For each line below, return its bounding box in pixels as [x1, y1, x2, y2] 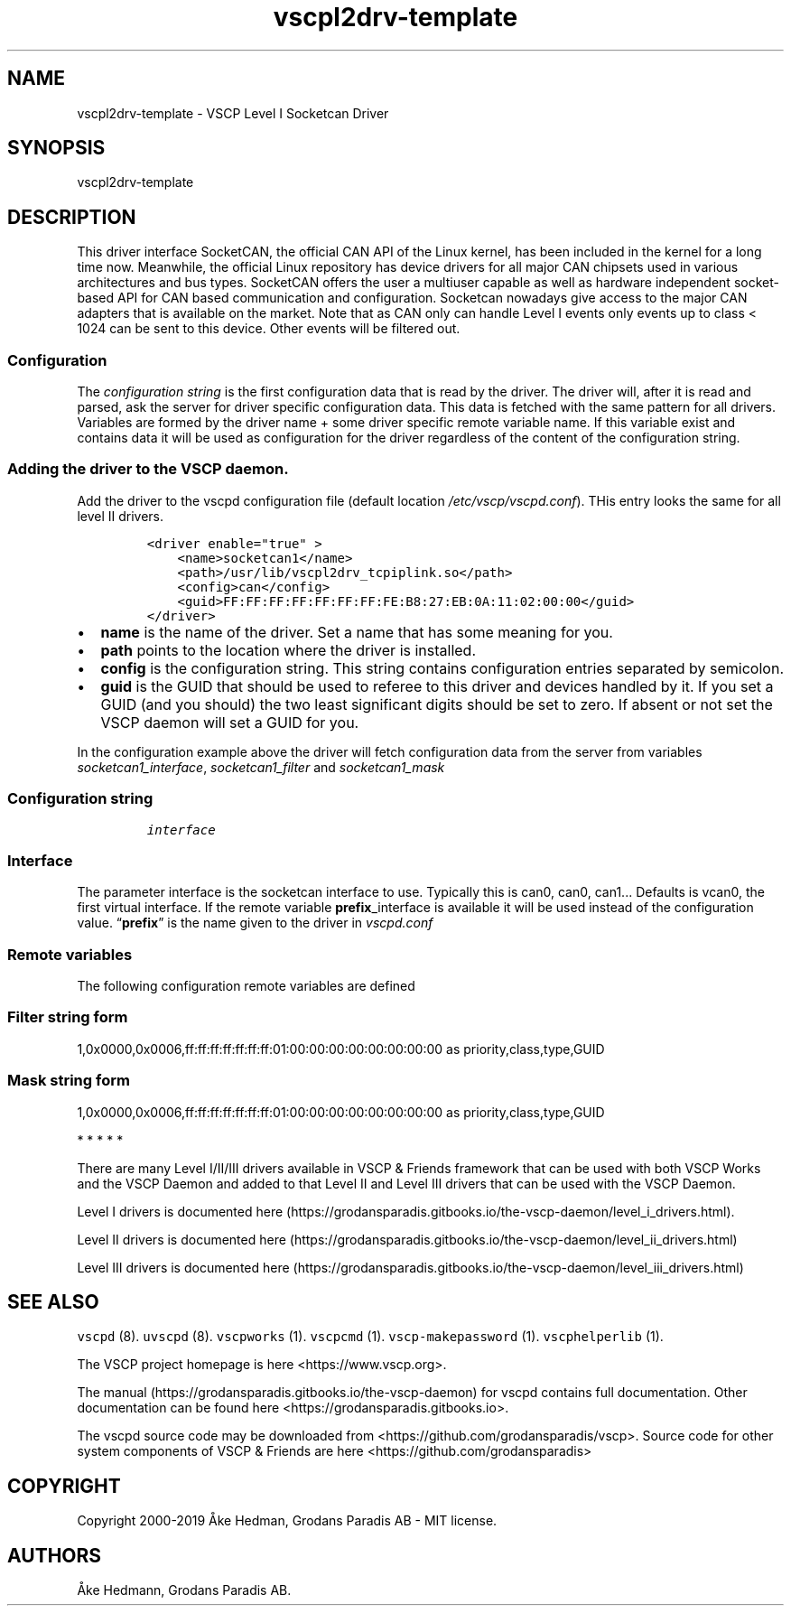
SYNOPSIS [7, 136, 106, 160]
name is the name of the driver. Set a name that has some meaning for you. [100, 622, 613, 641]
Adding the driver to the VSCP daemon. [7, 460, 289, 479]
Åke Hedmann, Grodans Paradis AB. [77, 1582, 292, 1599]
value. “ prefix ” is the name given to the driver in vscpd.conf [77, 915, 433, 931]
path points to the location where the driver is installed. [100, 640, 476, 659]
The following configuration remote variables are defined [77, 978, 415, 994]
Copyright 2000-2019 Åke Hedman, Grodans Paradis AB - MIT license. [77, 1513, 498, 1529]
